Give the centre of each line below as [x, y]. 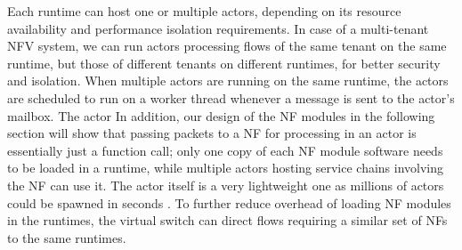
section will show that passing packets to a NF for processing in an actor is [212, 133]
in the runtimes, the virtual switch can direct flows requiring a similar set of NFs [227, 220]
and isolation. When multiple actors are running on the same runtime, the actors [228, 81]
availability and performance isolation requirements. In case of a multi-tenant [218, 28]
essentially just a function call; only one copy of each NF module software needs [225, 150]
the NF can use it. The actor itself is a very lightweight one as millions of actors [226, 185]
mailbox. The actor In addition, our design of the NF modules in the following [221, 115]
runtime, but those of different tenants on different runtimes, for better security [224, 63]
